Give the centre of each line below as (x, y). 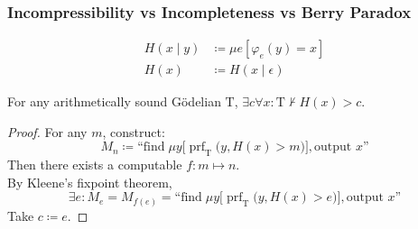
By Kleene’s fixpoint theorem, (90, 182)
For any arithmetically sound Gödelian (114, 101)
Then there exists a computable (95, 165)
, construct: (134, 131)
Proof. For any (47, 131)
